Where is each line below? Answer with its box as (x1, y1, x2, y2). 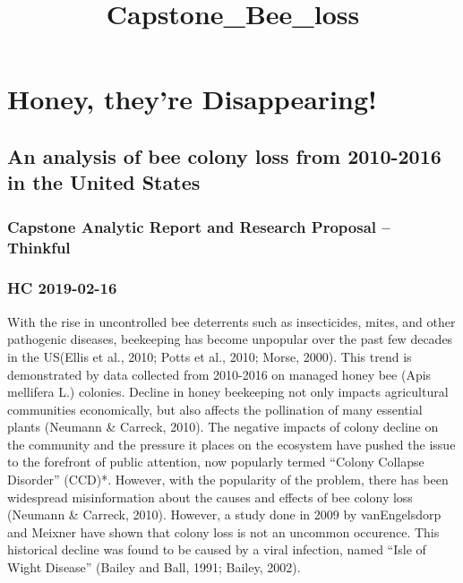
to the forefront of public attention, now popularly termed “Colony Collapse (7, 452, 424, 471)
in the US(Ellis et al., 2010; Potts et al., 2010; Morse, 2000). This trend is (7, 347, 412, 365)
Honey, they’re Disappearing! (7, 81, 377, 117)
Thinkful (7, 236, 71, 258)
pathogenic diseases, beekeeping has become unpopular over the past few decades (7, 330, 453, 348)
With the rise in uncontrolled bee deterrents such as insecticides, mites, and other (7, 312, 456, 330)
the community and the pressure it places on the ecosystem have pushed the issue (7, 434, 456, 453)
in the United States (7, 168, 201, 196)
